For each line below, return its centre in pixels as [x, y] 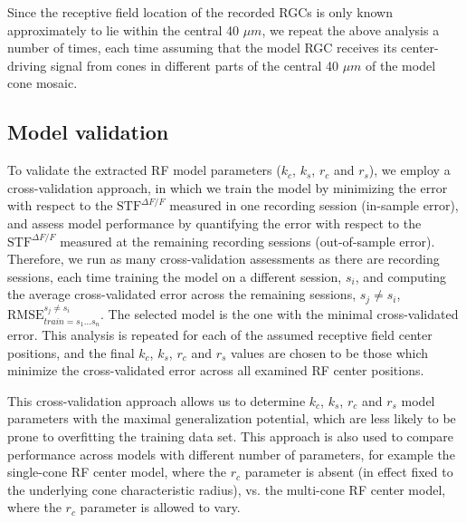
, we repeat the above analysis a [351, 29]
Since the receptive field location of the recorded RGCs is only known [200, 12]
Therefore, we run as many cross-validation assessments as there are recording [223, 259]
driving [27, 65]
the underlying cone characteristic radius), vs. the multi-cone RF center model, [227, 489]
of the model [401, 65]
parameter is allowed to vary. [160, 507]
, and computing [401, 276]
